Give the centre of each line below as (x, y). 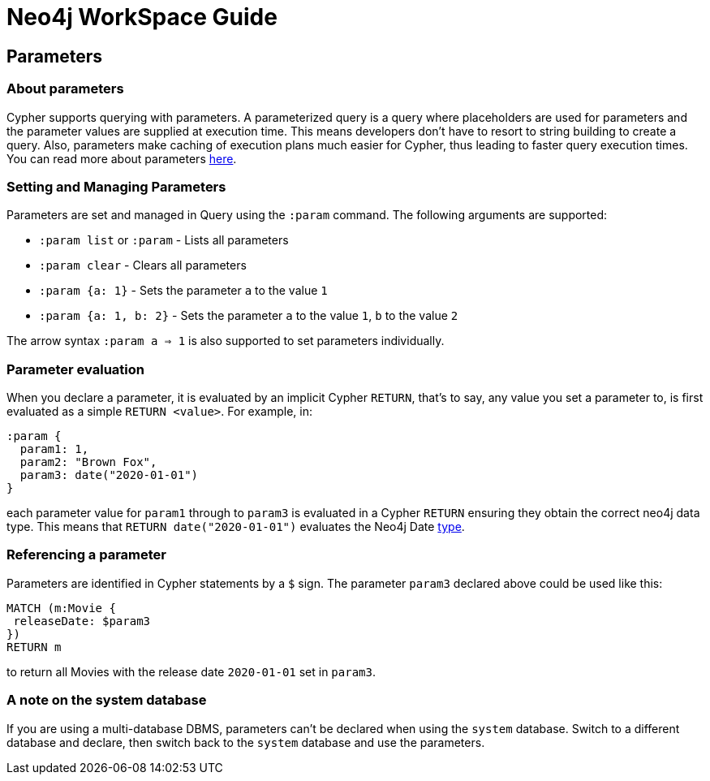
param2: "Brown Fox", (88, 462)
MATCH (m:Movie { (61, 608)
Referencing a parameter (87, 555)
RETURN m (34, 647)
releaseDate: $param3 (82, 621)
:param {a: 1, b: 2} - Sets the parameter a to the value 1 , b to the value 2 (249, 316)
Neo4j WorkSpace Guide (142, 17)
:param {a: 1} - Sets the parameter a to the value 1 (183, 291)
